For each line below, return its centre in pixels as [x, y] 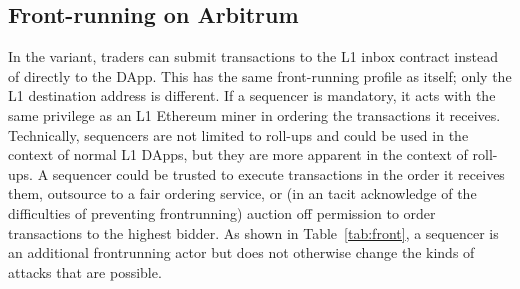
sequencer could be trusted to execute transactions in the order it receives [278, 173]
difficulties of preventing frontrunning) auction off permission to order [222, 212]
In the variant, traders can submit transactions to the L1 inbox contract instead [253, 56]
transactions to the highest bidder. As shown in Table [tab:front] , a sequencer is [253, 232]
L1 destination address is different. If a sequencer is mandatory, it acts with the [252, 95]
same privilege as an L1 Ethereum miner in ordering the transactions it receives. [254, 114]
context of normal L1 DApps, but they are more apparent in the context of [238, 154]
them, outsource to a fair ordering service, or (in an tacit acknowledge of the [242, 193]
